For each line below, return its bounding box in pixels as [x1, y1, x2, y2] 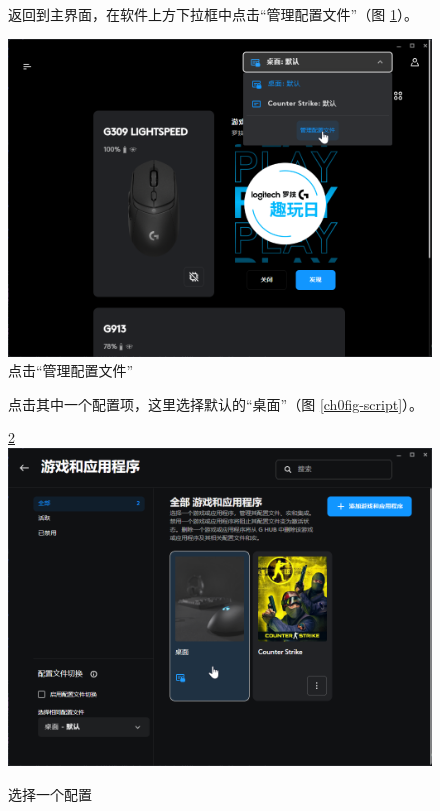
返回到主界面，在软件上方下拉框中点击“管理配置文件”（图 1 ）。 [8, 4, 418, 24]
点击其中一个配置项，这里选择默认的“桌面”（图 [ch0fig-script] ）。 [8, 393, 424, 414]
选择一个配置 [8, 783, 92, 804]
